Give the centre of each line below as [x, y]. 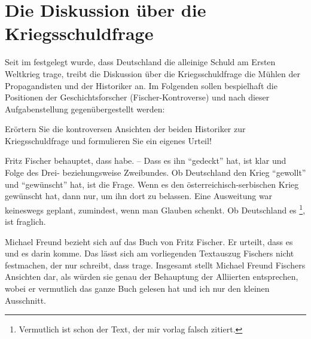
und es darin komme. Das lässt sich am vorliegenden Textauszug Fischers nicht [150, 253]
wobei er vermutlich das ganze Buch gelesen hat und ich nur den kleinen [137, 288]
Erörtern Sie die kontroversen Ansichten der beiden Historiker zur [125, 129]
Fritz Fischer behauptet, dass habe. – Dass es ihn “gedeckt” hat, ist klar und [146, 161]
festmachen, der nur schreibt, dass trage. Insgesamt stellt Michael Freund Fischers [155, 265]
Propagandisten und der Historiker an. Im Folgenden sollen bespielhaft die [141, 85]
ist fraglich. [25, 222]
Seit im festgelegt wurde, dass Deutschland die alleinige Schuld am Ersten [140, 62]
